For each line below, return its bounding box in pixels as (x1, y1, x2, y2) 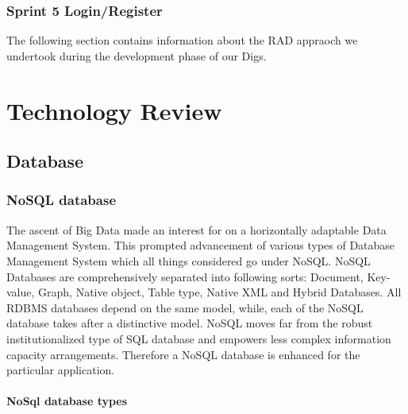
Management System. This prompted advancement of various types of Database (6, 237, 395, 253)
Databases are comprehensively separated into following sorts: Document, (6, 268, 364, 284)
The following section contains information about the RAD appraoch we (6, 32, 358, 48)
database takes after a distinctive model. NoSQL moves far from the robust (6, 315, 373, 331)
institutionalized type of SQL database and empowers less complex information (6, 330, 391, 346)
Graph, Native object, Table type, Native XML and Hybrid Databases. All (38, 284, 402, 300)
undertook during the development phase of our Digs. (6, 47, 267, 64)
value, (6, 284, 35, 300)
